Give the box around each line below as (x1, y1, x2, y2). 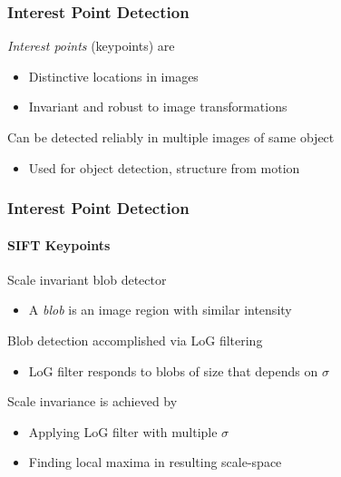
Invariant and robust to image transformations (28, 97, 287, 116)
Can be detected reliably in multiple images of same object (7, 128, 335, 146)
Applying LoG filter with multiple (28, 422, 218, 441)
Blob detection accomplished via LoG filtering (7, 331, 263, 350)
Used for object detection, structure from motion (28, 158, 300, 177)
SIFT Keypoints (7, 235, 111, 254)
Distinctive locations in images (28, 66, 199, 85)
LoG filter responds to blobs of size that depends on (28, 361, 318, 380)
